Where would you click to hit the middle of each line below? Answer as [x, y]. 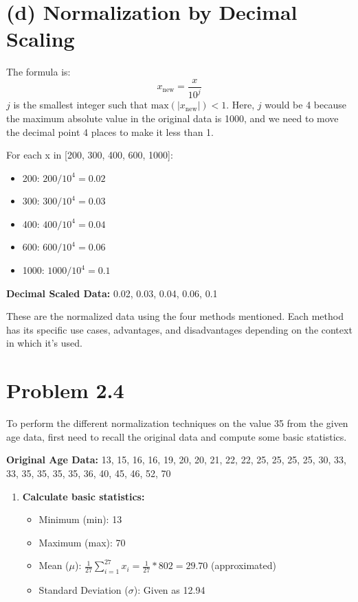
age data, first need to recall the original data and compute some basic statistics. [177, 436]
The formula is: [38, 72]
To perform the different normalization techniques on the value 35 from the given [177, 423]
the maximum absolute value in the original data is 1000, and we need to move [172, 118]
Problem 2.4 [65, 390]
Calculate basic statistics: [83, 496]
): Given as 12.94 [169, 590]
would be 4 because [305, 105]
